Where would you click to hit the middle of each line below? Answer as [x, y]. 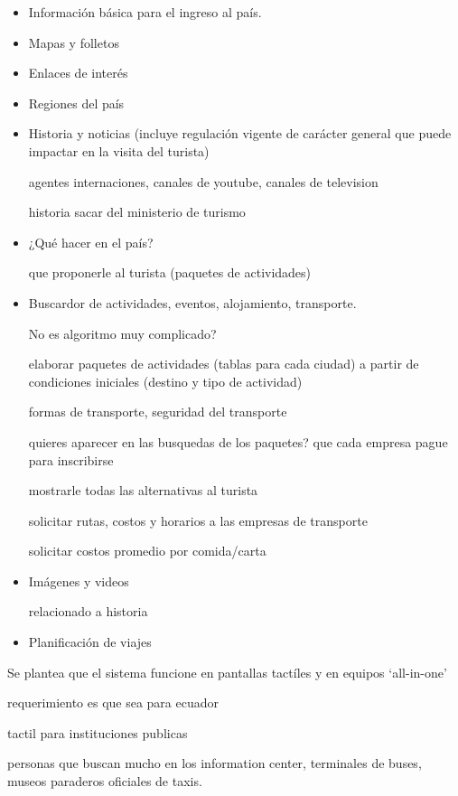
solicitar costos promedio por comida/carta [147, 551]
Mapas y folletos [74, 42]
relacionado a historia [88, 611]
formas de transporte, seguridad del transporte [158, 412]
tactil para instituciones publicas [98, 732]
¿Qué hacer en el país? [91, 242]
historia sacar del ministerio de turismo [137, 212]
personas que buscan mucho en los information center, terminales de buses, [215, 763]
